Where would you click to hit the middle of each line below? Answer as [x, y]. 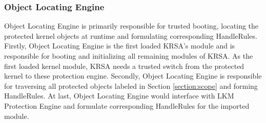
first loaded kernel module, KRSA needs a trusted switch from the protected [124, 66]
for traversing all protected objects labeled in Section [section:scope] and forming [131, 85]
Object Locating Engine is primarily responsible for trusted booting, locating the [131, 26]
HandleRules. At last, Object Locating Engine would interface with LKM [119, 96]
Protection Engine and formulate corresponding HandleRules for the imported [127, 105]
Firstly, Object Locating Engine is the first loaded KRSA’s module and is [120, 46]
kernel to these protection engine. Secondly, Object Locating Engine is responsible [133, 76]
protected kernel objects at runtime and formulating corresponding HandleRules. [131, 35]
